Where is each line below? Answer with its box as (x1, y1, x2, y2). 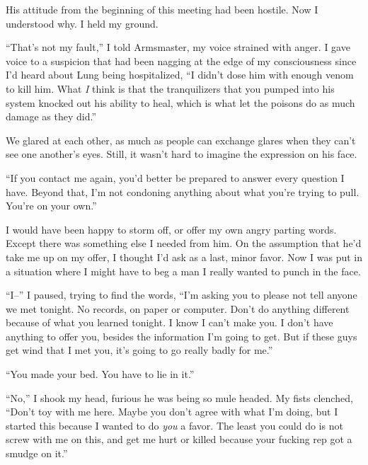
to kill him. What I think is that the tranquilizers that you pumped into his (6, 81, 335, 96)
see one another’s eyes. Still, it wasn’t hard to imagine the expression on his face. (6, 147, 357, 161)
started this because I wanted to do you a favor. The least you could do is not (6, 418, 343, 432)
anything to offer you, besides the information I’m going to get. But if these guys (6, 328, 357, 343)
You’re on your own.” (6, 198, 97, 213)
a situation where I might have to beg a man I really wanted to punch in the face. (6, 263, 361, 278)
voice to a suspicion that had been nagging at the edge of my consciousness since (6, 53, 357, 68)
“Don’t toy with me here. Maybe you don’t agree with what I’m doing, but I (6, 404, 338, 419)
